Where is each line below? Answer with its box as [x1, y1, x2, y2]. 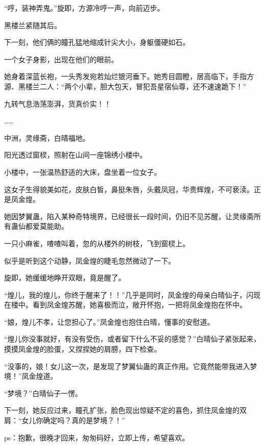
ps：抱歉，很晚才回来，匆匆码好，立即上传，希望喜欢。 [4, 432, 190, 442]
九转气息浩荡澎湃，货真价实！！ [4, 98, 111, 109]
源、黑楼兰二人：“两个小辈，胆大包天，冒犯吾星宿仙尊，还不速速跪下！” [4, 81, 247, 91]
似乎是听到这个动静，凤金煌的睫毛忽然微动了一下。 [4, 255, 175, 266]
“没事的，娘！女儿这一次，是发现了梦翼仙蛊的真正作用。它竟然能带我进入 [4, 360, 250, 371]
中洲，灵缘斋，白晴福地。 [4, 132, 90, 143]
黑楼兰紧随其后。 [4, 19, 61, 30]
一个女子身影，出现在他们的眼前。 [4, 54, 118, 64]
